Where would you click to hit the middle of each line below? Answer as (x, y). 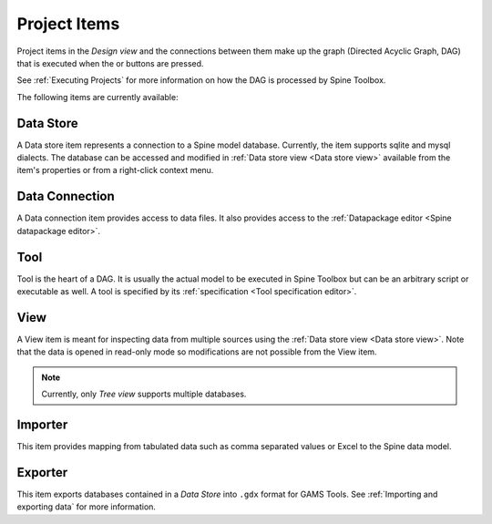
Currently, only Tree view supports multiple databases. (144, 394)
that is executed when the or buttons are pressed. (110, 63)
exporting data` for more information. (87, 507)
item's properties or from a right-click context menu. (115, 170)
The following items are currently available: (97, 97)
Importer (42, 424)
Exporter (42, 473)
